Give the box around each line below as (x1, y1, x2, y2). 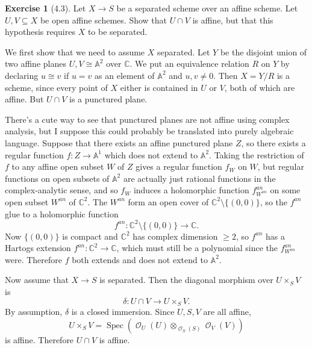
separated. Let (157, 45, 210, 58)
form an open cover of (128, 195, 209, 208)
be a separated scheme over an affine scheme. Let (116, 2, 298, 14)
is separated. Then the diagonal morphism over (99, 273, 273, 286)
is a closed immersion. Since (71, 305, 175, 318)
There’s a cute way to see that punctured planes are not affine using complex (5, 113, 290, 125)
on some (270, 184, 301, 196)
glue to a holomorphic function (5, 207, 119, 220)
